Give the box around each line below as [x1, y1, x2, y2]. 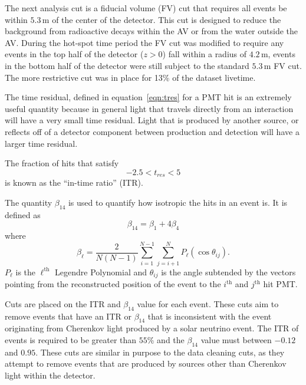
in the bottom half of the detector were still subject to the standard [5, 59, 249, 71]
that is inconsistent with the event [147, 310, 272, 322]
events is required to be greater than [5, 333, 137, 345]
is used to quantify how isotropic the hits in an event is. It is [68, 196, 288, 208]
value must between [200, 333, 272, 345]
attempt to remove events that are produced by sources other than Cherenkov [5, 357, 287, 370]
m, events [261, 48, 295, 60]
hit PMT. [263, 278, 298, 290]
